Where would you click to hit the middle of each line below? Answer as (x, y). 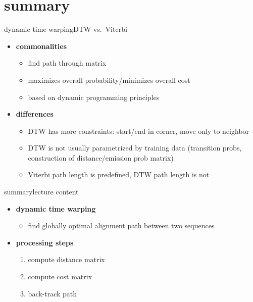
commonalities (41, 46)
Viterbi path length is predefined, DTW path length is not (119, 174)
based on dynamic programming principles (94, 97)
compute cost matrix (60, 276)
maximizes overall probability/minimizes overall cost (109, 80)
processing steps (45, 242)
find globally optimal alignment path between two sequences (121, 225)
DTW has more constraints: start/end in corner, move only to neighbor (139, 131)
